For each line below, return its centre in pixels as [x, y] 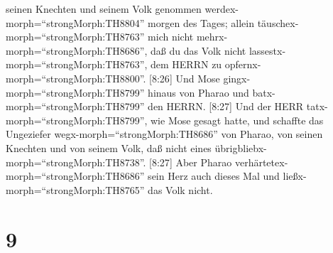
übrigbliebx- [241, 147]
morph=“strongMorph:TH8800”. [76, 78]
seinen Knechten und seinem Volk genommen [104, 9]
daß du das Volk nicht [198, 50]
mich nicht [171, 37]
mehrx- [212, 37]
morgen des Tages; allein [201, 22]
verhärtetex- [261, 162]
